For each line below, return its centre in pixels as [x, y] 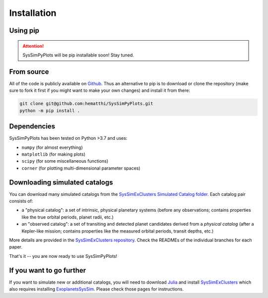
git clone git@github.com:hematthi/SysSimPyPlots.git [86, 104]
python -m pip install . [50, 111]
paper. [16, 247]
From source [29, 72]
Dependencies [32, 126]
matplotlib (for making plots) [54, 154]
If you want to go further [48, 270]
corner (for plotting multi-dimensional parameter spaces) [81, 168]
